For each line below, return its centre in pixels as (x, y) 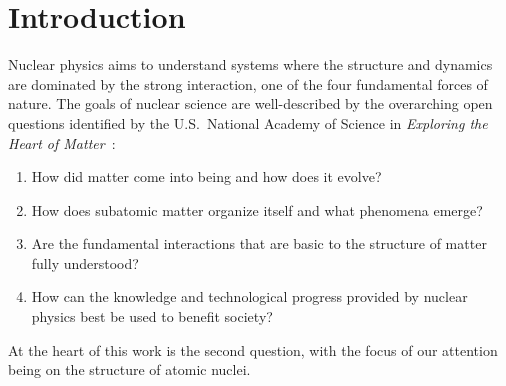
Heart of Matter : (62, 142)
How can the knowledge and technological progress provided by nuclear (249, 296)
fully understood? (85, 262)
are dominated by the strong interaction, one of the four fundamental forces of (248, 83)
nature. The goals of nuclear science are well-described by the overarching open (250, 103)
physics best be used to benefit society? (152, 316)
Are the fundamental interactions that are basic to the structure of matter (259, 243)
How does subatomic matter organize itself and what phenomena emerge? (257, 209)
